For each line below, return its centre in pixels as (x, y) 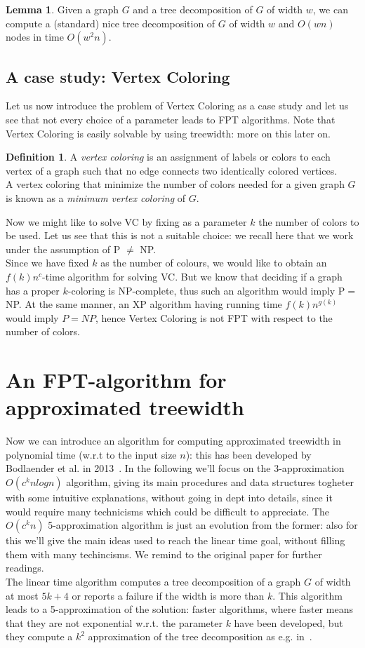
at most (22, 595)
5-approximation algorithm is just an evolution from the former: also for (203, 525)
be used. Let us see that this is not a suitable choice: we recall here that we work (180, 235)
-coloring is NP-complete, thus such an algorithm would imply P (206, 290)
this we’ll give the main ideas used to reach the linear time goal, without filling (175, 540)
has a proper (33, 290)
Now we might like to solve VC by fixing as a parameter (126, 221)
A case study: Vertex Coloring (118, 76)
